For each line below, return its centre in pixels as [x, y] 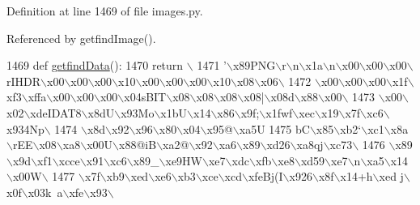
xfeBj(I [265, 176]
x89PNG [254, 65]
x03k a [45, 192]
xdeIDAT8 [56, 112]
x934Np [25, 128]
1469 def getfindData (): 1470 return [95, 65]
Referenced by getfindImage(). [81, 38]
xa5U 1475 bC [274, 128]
